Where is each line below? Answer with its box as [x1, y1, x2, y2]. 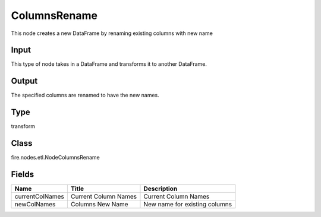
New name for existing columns [143, 200, 232, 209]
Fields [11, 169, 34, 179]
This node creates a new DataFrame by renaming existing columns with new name [11, 30, 213, 37]
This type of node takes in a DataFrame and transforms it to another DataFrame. [11, 60, 207, 68]
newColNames [14, 200, 56, 209]
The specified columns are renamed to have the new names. [11, 92, 160, 99]
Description [143, 184, 178, 193]
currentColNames [14, 193, 65, 201]
